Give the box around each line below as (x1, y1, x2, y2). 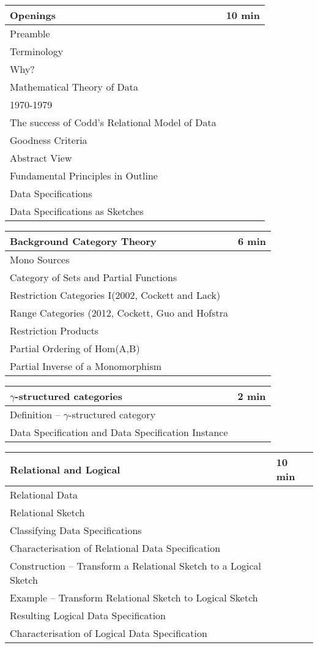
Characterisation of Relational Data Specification (10, 541, 221, 555)
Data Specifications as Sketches (10, 204, 144, 218)
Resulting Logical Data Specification (10, 608, 166, 622)
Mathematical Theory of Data (10, 80, 139, 94)
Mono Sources (10, 252, 70, 266)
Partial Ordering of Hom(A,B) (10, 341, 140, 355)
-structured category (68, 407, 156, 421)
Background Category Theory (10, 234, 157, 248)
